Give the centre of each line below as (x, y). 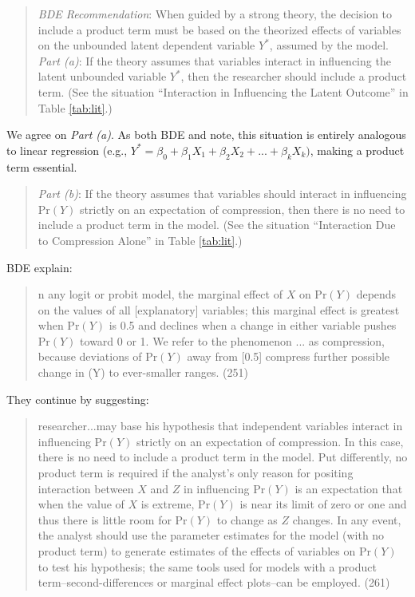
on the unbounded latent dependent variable (146, 45)
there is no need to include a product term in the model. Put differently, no (223, 457)
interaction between (86, 488)
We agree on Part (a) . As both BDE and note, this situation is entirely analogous (206, 134)
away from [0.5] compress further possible (289, 356)
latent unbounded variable (102, 76)
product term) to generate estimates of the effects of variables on (197, 551)
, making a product (357, 150)
